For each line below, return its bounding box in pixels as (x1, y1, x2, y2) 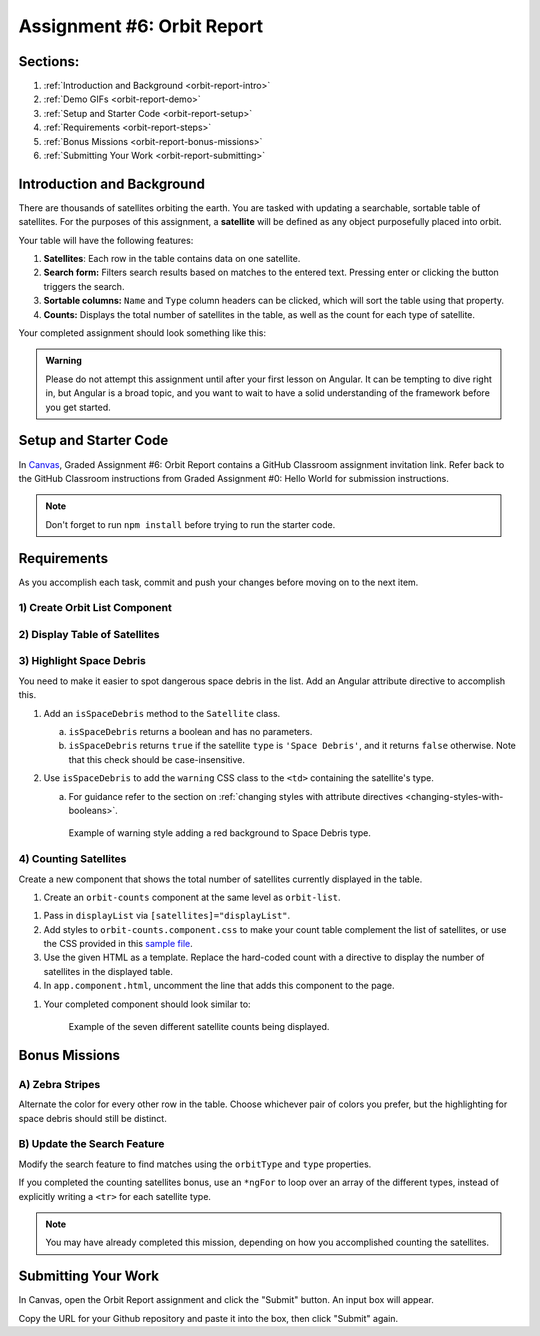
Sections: (18, 53, 80, 70)
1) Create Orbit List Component (18, 601, 172, 615)
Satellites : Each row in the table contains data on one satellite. (43, 253, 301, 265)
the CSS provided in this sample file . (43, 938, 194, 950)
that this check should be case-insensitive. (68, 753, 245, 765)
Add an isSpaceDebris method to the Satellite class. (43, 707, 281, 719)
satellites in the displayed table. (43, 965, 174, 977)
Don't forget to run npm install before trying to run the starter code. (45, 518, 336, 530)
